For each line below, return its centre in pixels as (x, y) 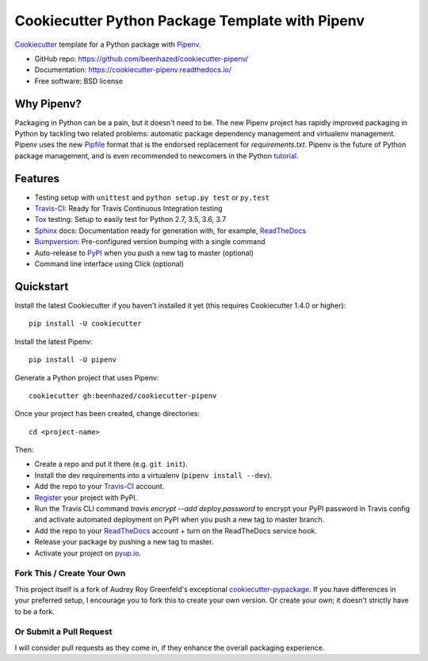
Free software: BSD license (78, 81)
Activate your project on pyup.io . (88, 553)
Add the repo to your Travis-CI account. (99, 487)
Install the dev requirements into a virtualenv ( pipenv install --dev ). (153, 475)
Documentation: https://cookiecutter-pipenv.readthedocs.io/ (133, 70)
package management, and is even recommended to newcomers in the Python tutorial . (157, 155)
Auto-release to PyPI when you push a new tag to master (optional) (144, 253)
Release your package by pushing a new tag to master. (124, 542)
